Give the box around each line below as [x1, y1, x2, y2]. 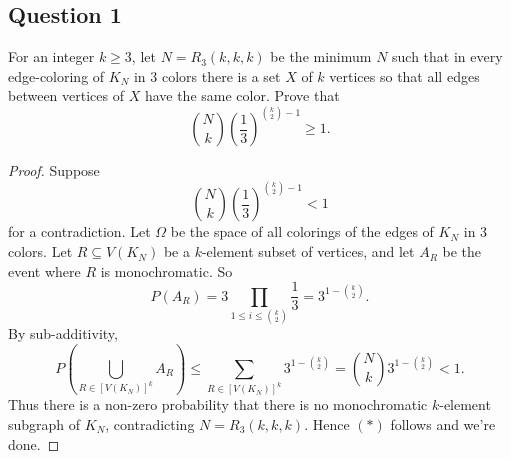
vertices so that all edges [329, 65, 480, 86]
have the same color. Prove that [144, 85, 340, 106]
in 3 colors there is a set [133, 65, 281, 86]
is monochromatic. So [100, 260, 233, 281]
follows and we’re [390, 414, 496, 435]
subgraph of [8, 414, 81, 435]
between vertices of [8, 85, 124, 106]
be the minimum [270, 46, 372, 67]
